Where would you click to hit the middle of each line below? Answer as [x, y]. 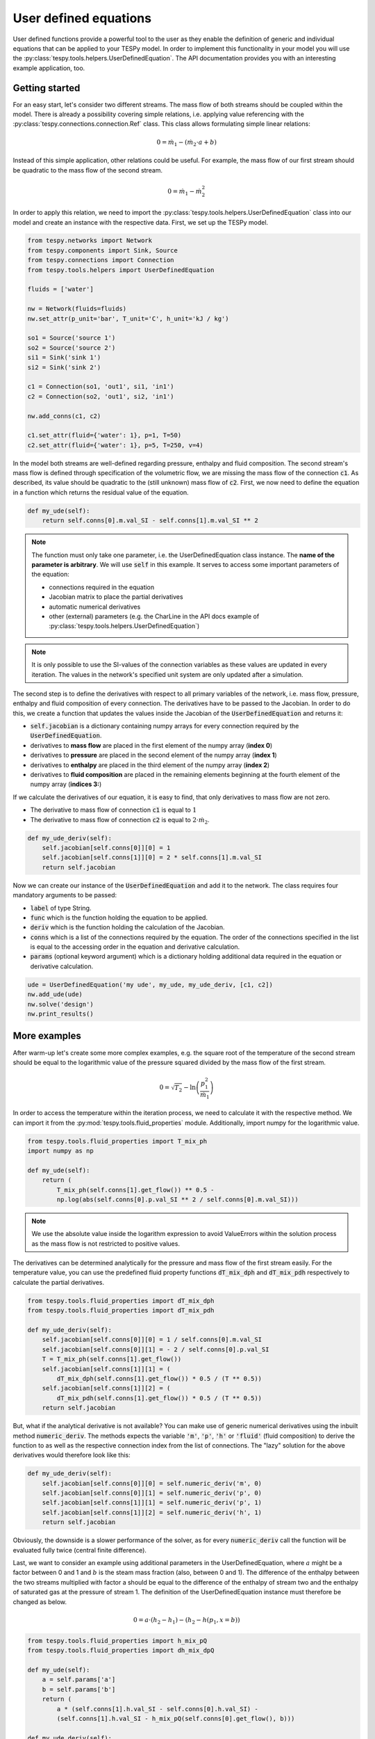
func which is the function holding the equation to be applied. [119, 917]
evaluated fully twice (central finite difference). [80, 1550]
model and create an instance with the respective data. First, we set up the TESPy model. [141, 222]
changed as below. [40, 1602]
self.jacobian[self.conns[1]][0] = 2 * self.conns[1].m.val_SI [152, 858]
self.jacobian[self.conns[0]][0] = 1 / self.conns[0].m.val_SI [152, 1340]
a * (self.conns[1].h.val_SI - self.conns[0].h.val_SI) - [157, 1709]
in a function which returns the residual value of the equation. [101, 492]
